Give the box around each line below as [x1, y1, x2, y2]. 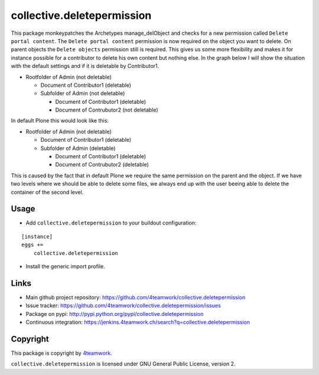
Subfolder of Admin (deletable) [40, 145, 116, 152]
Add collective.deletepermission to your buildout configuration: [25, 219, 197, 227]
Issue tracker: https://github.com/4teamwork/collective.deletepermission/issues [25, 302, 221, 309]
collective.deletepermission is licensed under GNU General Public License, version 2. [11, 360, 236, 367]
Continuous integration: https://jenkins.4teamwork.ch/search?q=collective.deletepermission [25, 319, 250, 326]
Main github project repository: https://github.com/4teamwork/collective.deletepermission [25, 294, 246, 301]
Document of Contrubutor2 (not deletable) [55, 106, 159, 113]
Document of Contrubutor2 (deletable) [55, 161, 149, 168]
